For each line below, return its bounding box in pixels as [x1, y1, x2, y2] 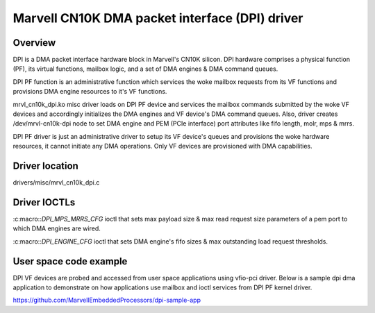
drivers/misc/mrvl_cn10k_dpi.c [12, 178, 100, 187]
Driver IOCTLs [12, 196, 76, 208]
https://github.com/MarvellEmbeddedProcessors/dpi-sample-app [12, 296, 201, 305]
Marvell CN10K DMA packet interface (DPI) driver [12, 10, 303, 26]
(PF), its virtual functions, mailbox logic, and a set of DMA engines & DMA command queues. [12, 65, 278, 73]
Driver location [12, 160, 79, 171]
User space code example [12, 255, 128, 267]
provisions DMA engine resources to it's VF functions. [12, 87, 167, 96]
